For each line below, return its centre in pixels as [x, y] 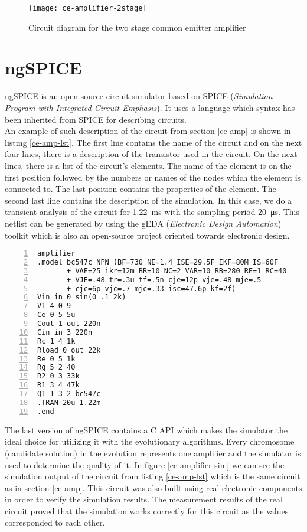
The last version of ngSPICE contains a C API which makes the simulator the [146, 430]
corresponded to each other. [55, 522]
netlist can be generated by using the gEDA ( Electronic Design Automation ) [143, 223]
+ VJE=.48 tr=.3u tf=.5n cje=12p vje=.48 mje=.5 [164, 280]
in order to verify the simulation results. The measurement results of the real [144, 499]
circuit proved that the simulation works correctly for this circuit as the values [147, 510]
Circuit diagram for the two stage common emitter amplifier [137, 27]
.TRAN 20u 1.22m [69, 402]
